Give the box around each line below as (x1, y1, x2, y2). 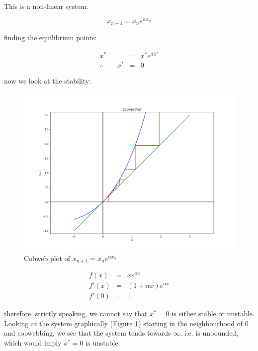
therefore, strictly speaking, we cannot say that (4, 308, 148, 319)
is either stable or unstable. (172, 308, 255, 319)
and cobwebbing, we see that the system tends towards (4, 328, 171, 338)
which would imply (4, 338, 62, 348)
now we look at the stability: (4, 76, 91, 86)
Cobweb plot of (24, 253, 70, 263)
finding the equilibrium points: (4, 32, 97, 43)
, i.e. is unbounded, (180, 328, 239, 338)
